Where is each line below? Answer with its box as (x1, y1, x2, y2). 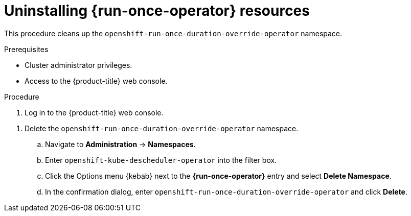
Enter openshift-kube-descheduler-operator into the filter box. (45, 155, 277, 164)
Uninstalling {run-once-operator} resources (4, 2, 310, 19)
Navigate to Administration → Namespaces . (45, 139, 196, 149)
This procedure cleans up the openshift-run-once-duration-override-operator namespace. (4, 29, 342, 38)
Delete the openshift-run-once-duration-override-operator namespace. (25, 124, 299, 133)
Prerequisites (4, 44, 49, 54)
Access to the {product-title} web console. (25, 76, 168, 85)
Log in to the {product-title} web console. (25, 108, 164, 117)
